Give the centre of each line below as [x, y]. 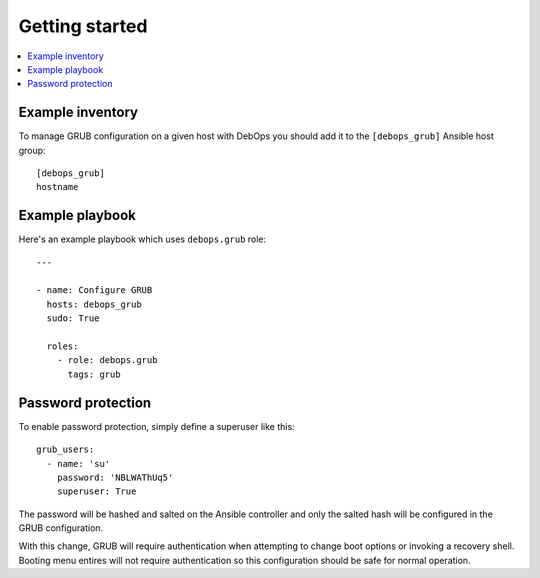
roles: [62, 346]
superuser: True [96, 491]
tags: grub [94, 374]
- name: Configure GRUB [94, 290]
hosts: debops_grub [94, 304]
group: [32, 150]
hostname [57, 187]
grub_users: [65, 449]
